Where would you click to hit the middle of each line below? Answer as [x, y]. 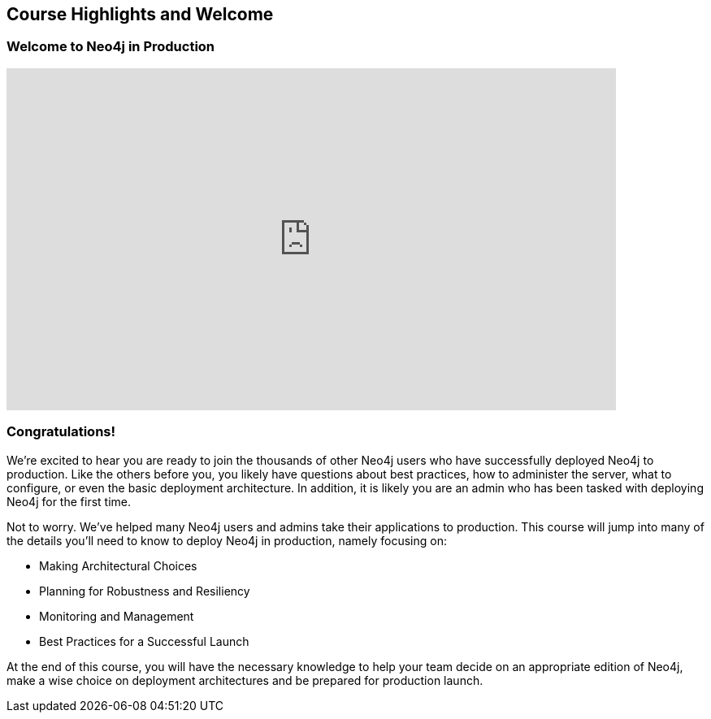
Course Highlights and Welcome [140, 14]
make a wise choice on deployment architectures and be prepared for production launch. [245, 680]
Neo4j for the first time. [69, 501]
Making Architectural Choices [118, 565]
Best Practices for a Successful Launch [144, 641]
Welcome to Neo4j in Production [111, 47]
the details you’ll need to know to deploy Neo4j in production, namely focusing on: [227, 540]
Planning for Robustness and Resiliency [145, 591]
